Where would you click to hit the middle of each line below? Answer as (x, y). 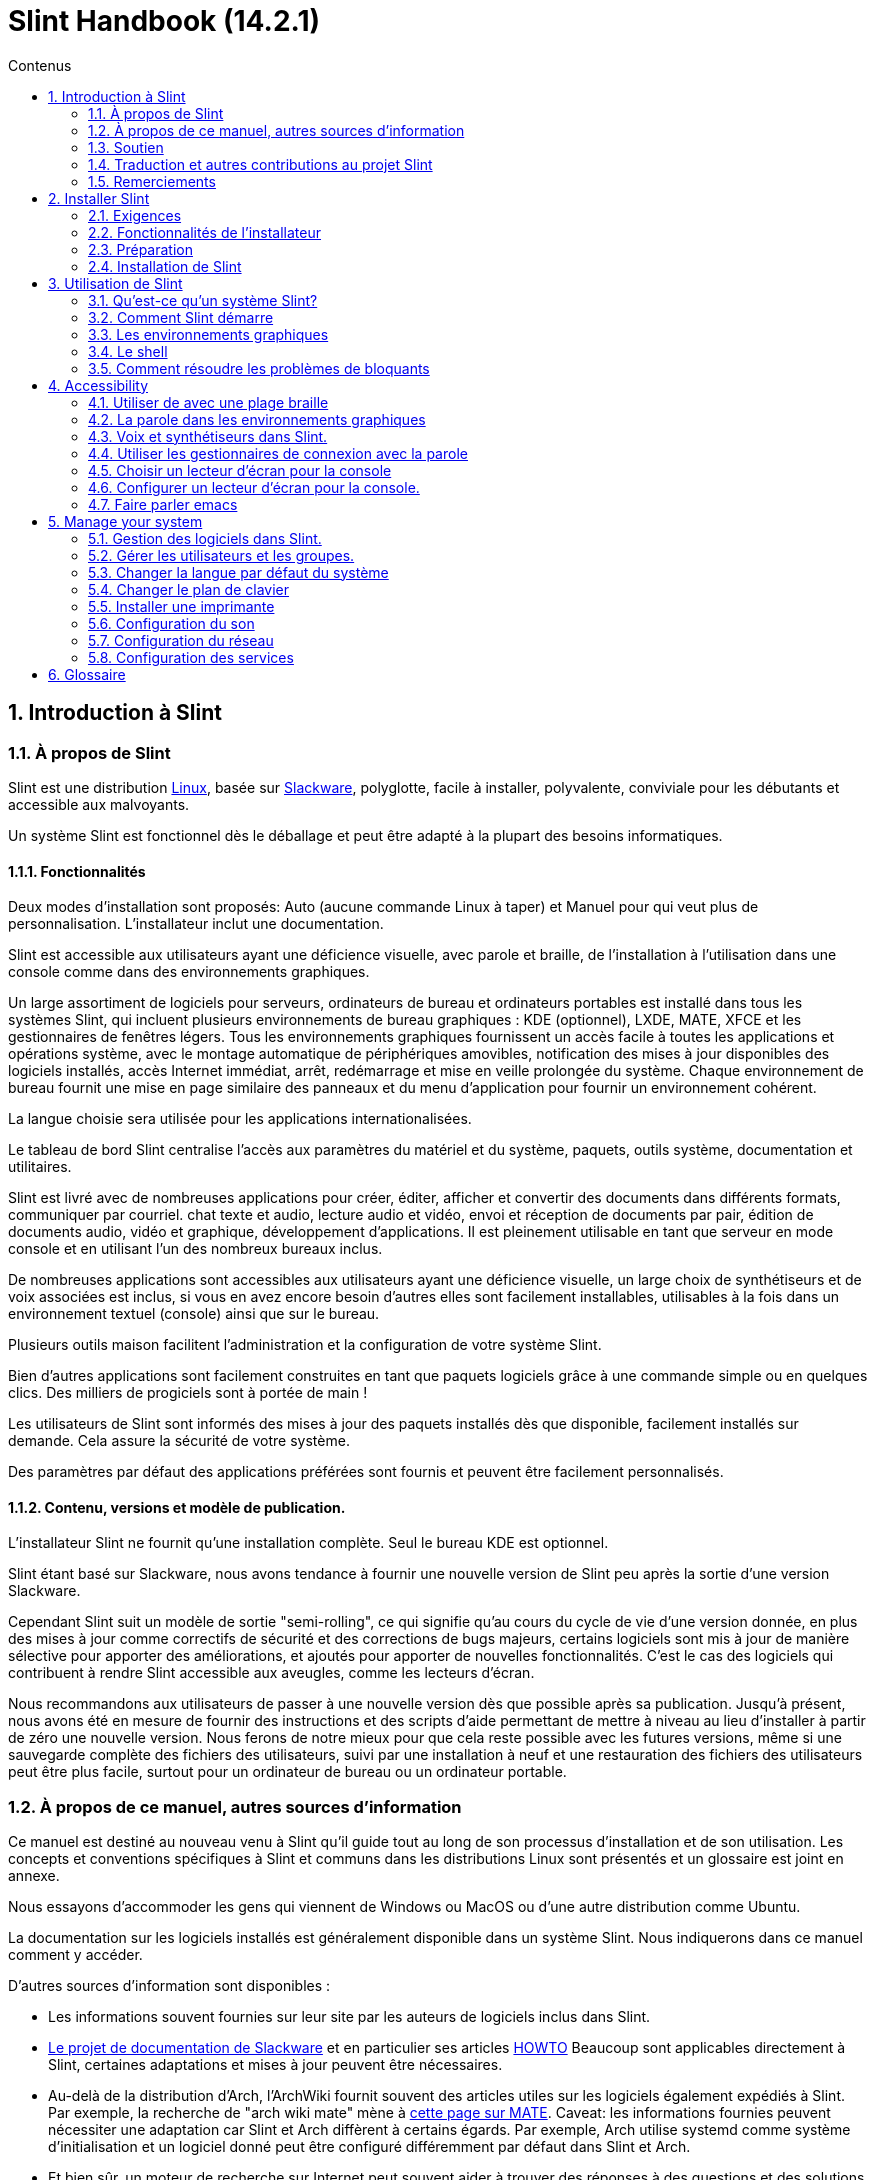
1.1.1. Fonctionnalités (77, 871)
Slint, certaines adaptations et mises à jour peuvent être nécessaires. (275, 2065)
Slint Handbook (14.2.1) (164, 21)
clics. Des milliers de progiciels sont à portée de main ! (188, 1393)
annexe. (34, 1876)
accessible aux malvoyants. (99, 804)
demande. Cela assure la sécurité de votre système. (179, 1441)
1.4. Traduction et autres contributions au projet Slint (260, 164)
